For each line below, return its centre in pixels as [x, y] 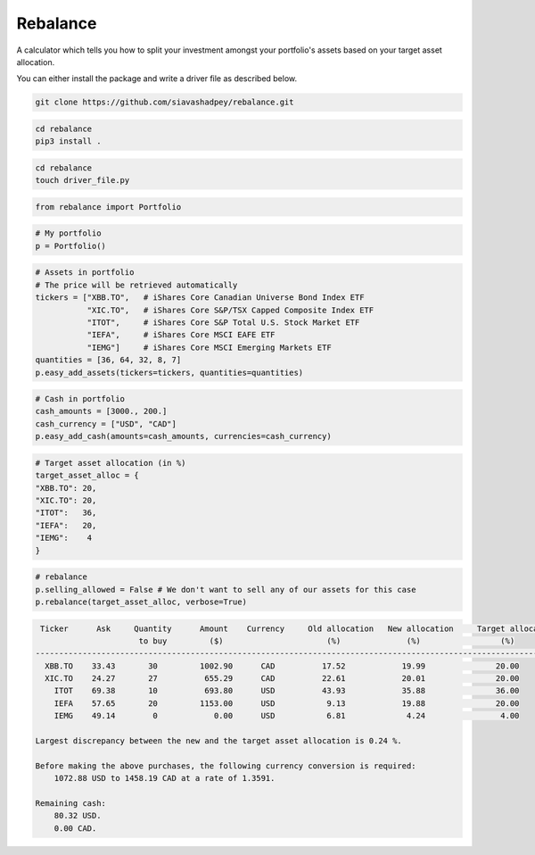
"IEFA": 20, [66, 525]
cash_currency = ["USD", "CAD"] [106, 423]
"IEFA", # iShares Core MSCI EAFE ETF [181, 335]
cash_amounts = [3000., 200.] [101, 411]
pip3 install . [68, 141]
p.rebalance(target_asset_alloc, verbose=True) [141, 602]
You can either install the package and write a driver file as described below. [157, 79]
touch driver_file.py [82, 180]
